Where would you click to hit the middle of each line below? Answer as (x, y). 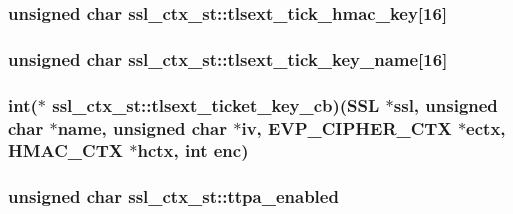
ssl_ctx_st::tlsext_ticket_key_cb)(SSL (216, 104)
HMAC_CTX (65, 150)
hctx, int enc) (193, 150)
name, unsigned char (142, 127)
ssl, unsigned (445, 104)
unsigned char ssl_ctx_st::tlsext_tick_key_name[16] (228, 58)
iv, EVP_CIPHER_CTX (346, 127)
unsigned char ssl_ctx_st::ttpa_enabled (173, 196)
